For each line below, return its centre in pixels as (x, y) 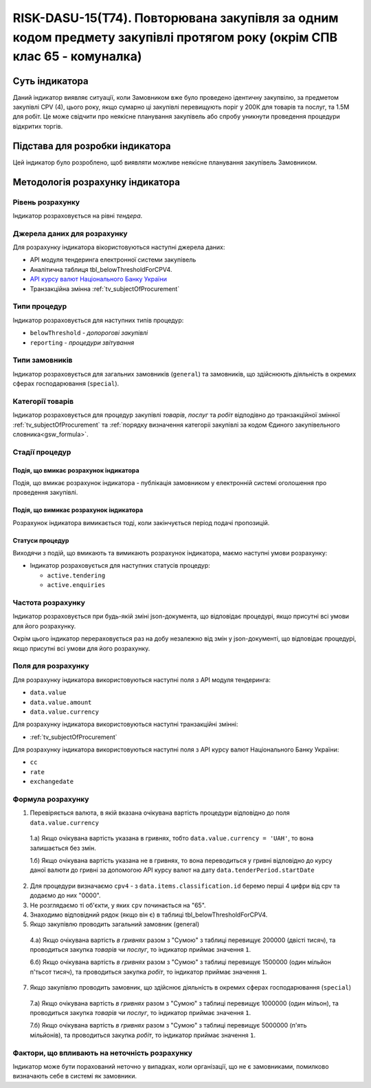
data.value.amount (61, 702)
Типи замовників (43, 360)
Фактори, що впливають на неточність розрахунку (102, 1053)
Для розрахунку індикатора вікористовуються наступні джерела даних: (119, 247)
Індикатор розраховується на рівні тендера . (78, 215)
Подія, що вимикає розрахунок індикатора (78, 510)
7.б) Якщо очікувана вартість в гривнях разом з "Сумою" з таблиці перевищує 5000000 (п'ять (168, 1025)
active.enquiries (76, 585)
